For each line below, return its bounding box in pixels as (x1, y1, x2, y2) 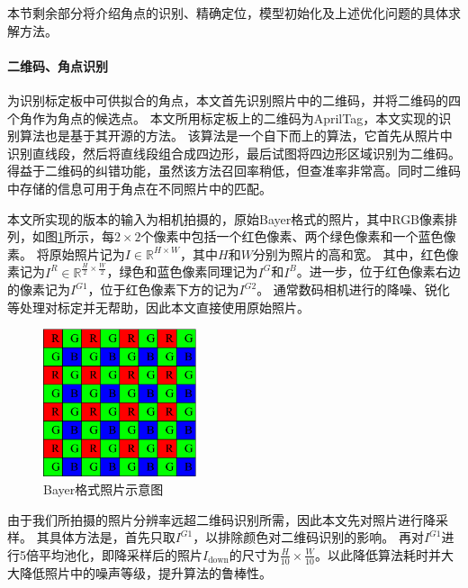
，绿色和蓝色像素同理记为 (106, 262, 258, 281)
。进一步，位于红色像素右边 (296, 262, 461, 281)
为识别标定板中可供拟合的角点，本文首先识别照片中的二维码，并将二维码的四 (7, 90, 461, 109)
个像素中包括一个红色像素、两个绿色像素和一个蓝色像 (140, 227, 456, 246)
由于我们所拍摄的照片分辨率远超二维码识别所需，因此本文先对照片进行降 (7, 510, 436, 529)
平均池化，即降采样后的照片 (38, 545, 202, 564)
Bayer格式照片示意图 (43, 479, 164, 498)
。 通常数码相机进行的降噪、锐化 (256, 280, 450, 299)
